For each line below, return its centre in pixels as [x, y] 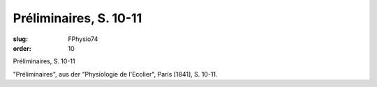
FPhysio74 [83, 39]
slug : [20, 39]
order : [22, 48]
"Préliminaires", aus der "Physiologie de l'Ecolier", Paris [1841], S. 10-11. [115, 74]
